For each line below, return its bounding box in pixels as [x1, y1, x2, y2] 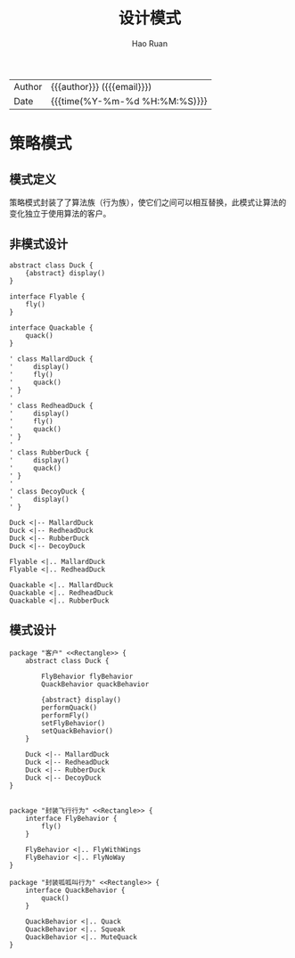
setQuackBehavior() [41, 726, 114, 735]
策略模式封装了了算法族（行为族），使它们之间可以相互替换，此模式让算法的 [9, 197, 287, 208]
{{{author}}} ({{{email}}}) [50, 80, 152, 93]
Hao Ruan [131, 37, 168, 49]
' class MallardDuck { [9, 354, 94, 364]
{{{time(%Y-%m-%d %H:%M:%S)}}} [50, 94, 208, 107]
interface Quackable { [9, 323, 94, 332]
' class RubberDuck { [9, 447, 90, 457]
